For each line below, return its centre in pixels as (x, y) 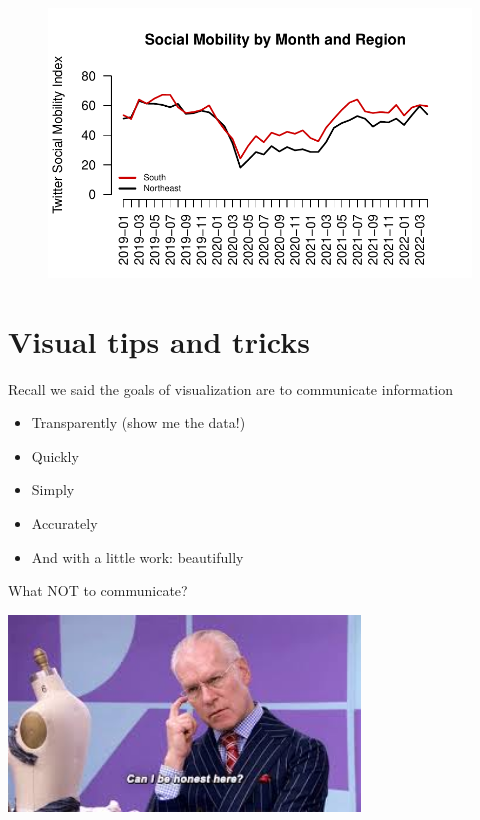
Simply (53, 489)
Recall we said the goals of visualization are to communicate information (230, 388)
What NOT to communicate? (98, 590)
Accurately (64, 522)
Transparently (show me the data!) (138, 422)
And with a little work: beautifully (137, 556)
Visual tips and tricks (159, 340)
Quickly (55, 455)
